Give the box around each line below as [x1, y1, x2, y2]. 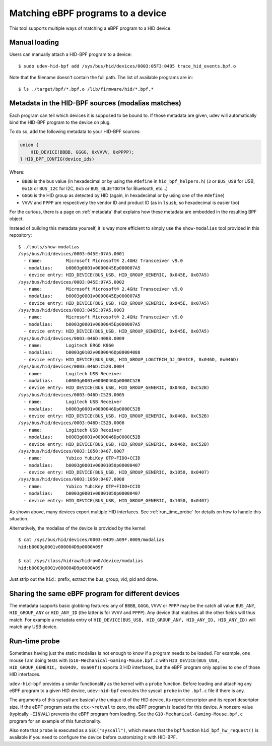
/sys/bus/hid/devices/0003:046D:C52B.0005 [18, 392, 125, 397]
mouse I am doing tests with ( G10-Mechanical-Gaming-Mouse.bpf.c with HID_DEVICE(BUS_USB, [9, 657, 220, 663]
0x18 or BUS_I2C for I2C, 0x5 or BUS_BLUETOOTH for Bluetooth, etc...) [22, 185, 168, 191]
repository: [9, 232, 32, 238]
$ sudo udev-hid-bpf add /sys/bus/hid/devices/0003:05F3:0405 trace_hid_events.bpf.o [18, 63, 236, 69]
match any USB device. [9, 624, 58, 630]
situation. [9, 516, 29, 522]
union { [20, 142, 39, 148]
